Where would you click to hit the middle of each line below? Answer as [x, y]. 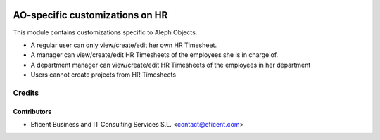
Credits [26, 93]
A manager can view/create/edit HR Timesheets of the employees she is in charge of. [154, 55]
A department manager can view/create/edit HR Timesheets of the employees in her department [171, 65]
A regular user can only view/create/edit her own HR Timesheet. [124, 45]
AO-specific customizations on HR [90, 15]
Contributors [32, 111]
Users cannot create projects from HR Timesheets [103, 75]
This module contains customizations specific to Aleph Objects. [105, 32]
